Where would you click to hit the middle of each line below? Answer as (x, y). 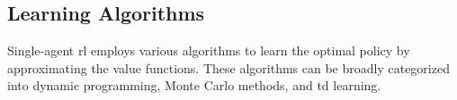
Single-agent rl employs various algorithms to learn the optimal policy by (209, 50)
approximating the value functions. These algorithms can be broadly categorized (228, 67)
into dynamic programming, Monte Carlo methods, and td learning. (194, 85)
